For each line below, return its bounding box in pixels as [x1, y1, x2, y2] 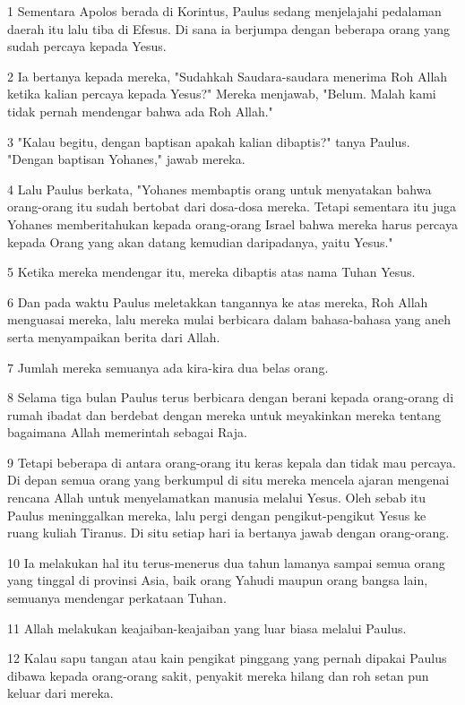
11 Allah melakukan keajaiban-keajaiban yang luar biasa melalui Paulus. [7, 618, 407, 637]
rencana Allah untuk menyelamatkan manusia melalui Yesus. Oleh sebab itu [7, 488, 426, 507]
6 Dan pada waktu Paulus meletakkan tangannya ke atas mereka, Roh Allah [7, 292, 428, 311]
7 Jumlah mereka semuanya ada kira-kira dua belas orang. [7, 357, 329, 376]
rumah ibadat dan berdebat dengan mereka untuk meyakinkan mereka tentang [7, 405, 441, 424]
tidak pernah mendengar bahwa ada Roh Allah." [7, 101, 273, 120]
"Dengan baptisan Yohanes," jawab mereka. [7, 150, 245, 168]
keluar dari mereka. [7, 684, 114, 702]
